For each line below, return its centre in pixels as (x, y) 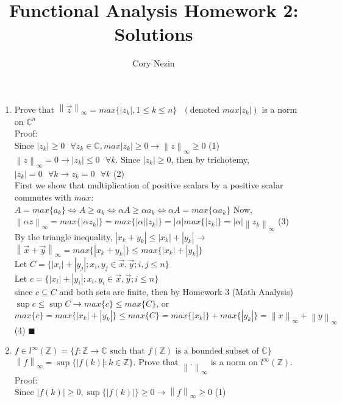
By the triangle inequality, (63, 236)
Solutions (154, 34)
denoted (205, 110)
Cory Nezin (154, 63)
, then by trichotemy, (210, 159)
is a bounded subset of (217, 351)
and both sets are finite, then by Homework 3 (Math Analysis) (176, 291)
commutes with (43, 197)
